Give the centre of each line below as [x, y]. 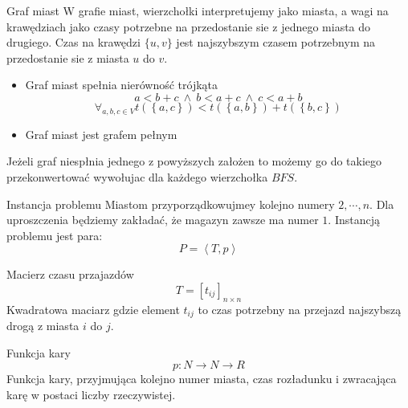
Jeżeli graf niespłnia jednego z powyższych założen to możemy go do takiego [194, 161]
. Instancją [354, 220]
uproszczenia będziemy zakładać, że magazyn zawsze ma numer [163, 220]
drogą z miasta [43, 326]
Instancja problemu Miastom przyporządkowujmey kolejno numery [171, 204]
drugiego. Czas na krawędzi [73, 42]
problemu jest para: [55, 235]
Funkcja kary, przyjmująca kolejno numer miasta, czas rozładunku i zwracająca [202, 379]
